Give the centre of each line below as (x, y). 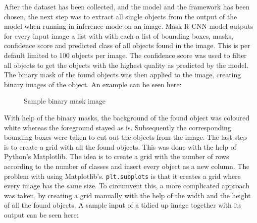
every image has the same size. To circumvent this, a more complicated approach (127, 186)
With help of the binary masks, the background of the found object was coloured (127, 117)
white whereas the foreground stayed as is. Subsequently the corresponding (118, 127)
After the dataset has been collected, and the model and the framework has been (127, 6)
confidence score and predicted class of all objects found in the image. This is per (127, 45)
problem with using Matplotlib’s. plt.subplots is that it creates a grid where (123, 176)
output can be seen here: (41, 214)
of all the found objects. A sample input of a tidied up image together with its (123, 205)
